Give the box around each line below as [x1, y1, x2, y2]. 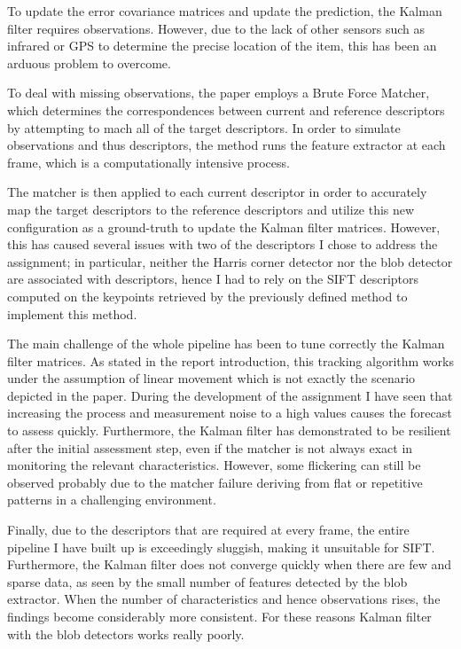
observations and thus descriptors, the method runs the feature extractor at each [7, 136, 446, 154]
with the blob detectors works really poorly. [7, 624, 245, 643]
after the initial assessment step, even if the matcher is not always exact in [7, 438, 413, 457]
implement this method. [7, 304, 137, 323]
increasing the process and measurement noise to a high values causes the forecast [7, 403, 452, 422]
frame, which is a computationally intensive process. [7, 152, 290, 171]
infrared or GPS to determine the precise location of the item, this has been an [7, 36, 437, 55]
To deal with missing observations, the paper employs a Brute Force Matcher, [7, 83, 430, 102]
